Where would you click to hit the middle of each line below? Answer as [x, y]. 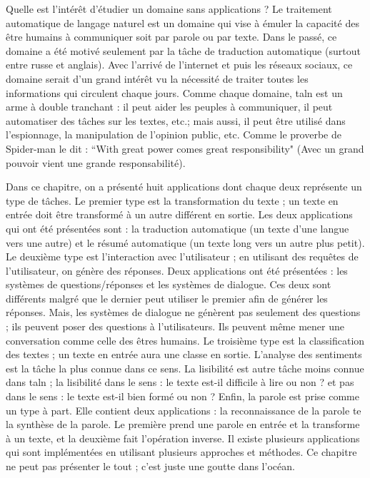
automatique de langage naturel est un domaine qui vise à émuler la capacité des [182, 22]
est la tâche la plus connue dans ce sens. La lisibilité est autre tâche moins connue [185, 368]
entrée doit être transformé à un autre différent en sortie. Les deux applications [179, 214]
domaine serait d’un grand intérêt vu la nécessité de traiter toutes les [157, 78]
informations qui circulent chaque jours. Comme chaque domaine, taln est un [174, 92]
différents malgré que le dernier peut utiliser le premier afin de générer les [167, 298]
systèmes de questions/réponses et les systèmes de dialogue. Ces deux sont [169, 284]
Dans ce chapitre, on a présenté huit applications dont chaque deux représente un [184, 187]
